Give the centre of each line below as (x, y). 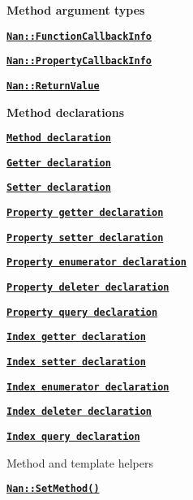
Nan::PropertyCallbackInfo (79, 61)
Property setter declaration (85, 237)
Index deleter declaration (79, 412)
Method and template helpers (80, 462)
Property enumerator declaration (96, 263)
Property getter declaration (85, 213)
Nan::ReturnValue (53, 86)
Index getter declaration (76, 337)
